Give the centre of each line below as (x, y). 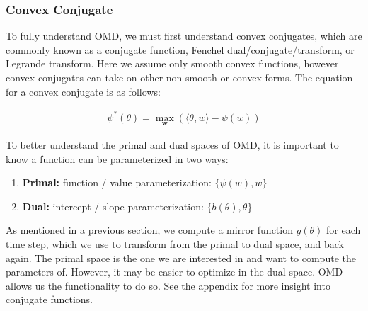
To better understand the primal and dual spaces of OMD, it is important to (172, 144)
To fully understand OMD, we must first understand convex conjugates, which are (184, 36)
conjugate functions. (49, 299)
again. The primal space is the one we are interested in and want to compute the (181, 258)
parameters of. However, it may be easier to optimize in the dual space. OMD (174, 272)
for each (344, 230)
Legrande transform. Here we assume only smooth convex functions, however (172, 63)
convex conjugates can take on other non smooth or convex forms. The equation (179, 77)
